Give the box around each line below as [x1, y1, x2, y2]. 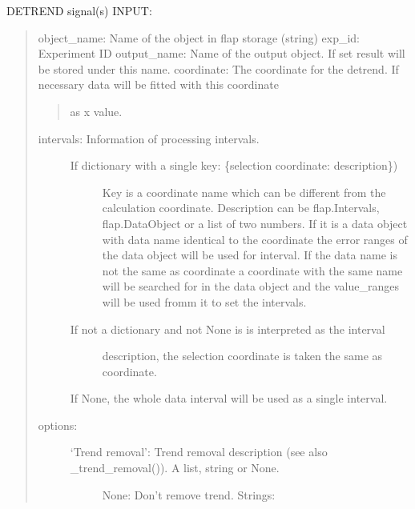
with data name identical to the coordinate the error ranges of [102, 230, 408, 247]
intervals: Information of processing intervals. [38, 130, 260, 146]
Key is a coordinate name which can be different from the [102, 183, 386, 200]
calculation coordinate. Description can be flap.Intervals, [102, 199, 380, 216]
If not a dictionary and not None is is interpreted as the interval [70, 320, 385, 337]
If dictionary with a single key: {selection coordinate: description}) [70, 157, 398, 174]
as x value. [70, 102, 123, 119]
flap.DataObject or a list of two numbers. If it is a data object [102, 214, 408, 231]
